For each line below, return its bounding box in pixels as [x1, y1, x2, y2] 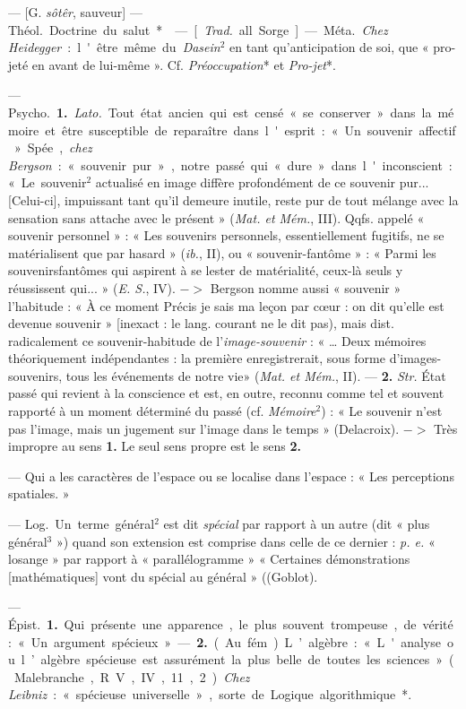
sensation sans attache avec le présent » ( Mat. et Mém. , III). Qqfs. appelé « [8, 208, 425, 227]
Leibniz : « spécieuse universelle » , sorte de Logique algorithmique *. [8, 685, 412, 704]
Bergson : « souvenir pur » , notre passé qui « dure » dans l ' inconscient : [8, 155, 453, 174]
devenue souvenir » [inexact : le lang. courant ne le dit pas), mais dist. [8, 314, 394, 333]
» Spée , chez [13, 138, 92, 157]
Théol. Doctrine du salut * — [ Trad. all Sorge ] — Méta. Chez [8, 20, 388, 39]
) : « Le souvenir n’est [321, 402, 443, 420]
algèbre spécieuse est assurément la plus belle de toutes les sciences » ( [40, 650, 454, 669]
